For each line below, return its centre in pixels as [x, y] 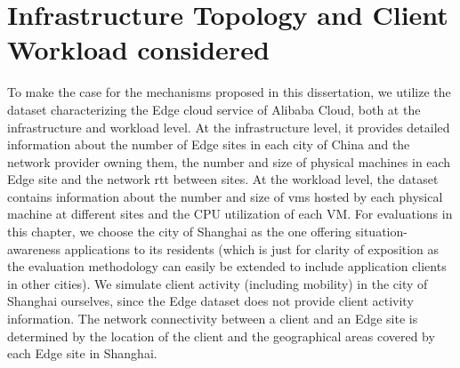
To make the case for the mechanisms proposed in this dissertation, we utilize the [229, 92]
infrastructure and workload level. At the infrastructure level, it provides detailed [229, 127]
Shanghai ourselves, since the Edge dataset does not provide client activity [210, 301]
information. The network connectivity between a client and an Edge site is [213, 319]
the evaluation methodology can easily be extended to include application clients [227, 266]
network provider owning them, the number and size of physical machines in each [229, 161]
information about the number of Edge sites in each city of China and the [209, 144]
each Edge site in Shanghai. [82, 353]
